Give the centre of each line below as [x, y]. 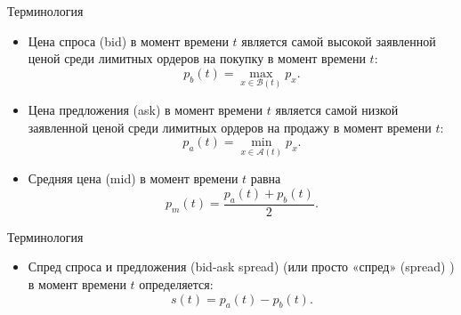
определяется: [176, 284]
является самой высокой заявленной [339, 40]
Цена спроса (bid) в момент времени [128, 40]
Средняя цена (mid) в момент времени [133, 178]
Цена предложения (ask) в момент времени [146, 110]
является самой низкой [337, 110]
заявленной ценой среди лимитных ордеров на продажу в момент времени [230, 127]
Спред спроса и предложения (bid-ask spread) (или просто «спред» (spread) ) [241, 267]
